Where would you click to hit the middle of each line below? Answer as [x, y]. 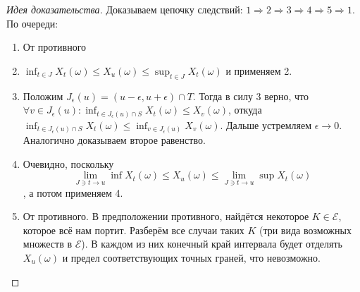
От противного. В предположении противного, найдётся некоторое [166, 216]
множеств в [48, 244]
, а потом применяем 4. [73, 192]
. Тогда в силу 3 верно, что [250, 96]
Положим [43, 96]
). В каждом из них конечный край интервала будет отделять [212, 244]
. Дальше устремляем [266, 124]
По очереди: [32, 23]
